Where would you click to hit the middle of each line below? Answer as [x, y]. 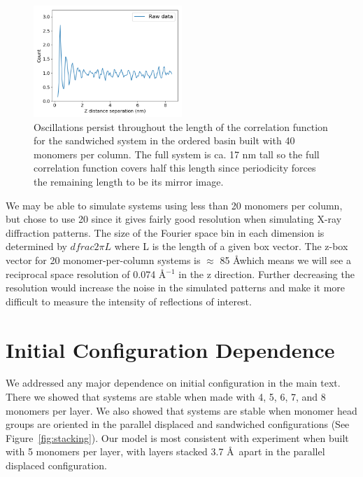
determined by [36, 246]
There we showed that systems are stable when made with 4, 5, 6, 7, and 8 [166, 397]
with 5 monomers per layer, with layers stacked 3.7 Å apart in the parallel [165, 451]
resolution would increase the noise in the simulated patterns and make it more [176, 288]
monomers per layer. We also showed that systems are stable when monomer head [181, 410]
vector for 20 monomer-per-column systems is [103, 260]
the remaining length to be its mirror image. [129, 181]
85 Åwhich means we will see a [285, 260]
